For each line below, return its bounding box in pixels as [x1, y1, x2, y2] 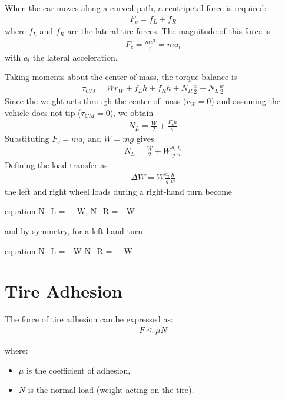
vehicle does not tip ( [5, 106, 81, 118]
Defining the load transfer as [5, 158, 108, 171]
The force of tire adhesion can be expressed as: [5, 313, 173, 325]
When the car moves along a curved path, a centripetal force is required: [5, 2, 267, 14]
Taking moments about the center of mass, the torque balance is [5, 71, 237, 83]
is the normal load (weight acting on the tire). [28, 384, 194, 396]
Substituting [5, 132, 49, 144]
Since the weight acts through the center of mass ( [5, 95, 187, 107]
